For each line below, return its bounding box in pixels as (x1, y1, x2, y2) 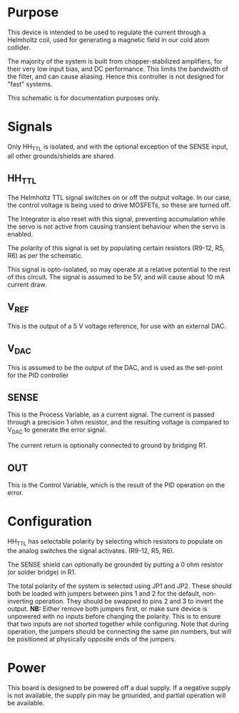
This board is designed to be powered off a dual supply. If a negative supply (7, 683, 231, 692)
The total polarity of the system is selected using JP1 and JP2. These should (7, 582, 232, 590)
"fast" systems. (7, 79, 53, 88)
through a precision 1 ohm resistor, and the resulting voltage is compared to (7, 418, 230, 427)
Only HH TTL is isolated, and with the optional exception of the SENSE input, (7, 142, 228, 152)
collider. (7, 43, 31, 51)
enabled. (7, 229, 34, 238)
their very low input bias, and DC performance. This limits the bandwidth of (7, 64, 228, 73)
